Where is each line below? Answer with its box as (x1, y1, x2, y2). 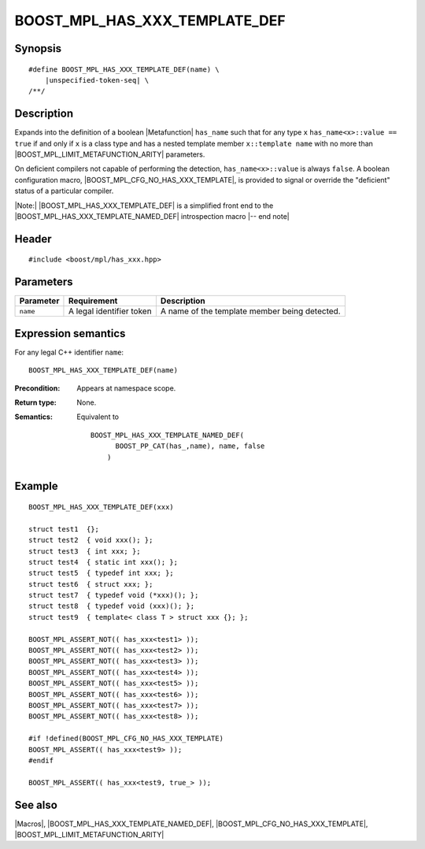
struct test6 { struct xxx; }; (28, 580, 153, 588)
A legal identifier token (68, 306, 153, 317)
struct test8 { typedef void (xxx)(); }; (28, 602, 195, 610)
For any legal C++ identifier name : (14, 347, 124, 357)
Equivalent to (76, 412, 120, 421)
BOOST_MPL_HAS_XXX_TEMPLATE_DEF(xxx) (28, 502, 175, 511)
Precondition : (14, 383, 61, 393)
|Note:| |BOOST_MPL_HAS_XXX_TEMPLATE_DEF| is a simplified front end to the (14, 201, 274, 210)
